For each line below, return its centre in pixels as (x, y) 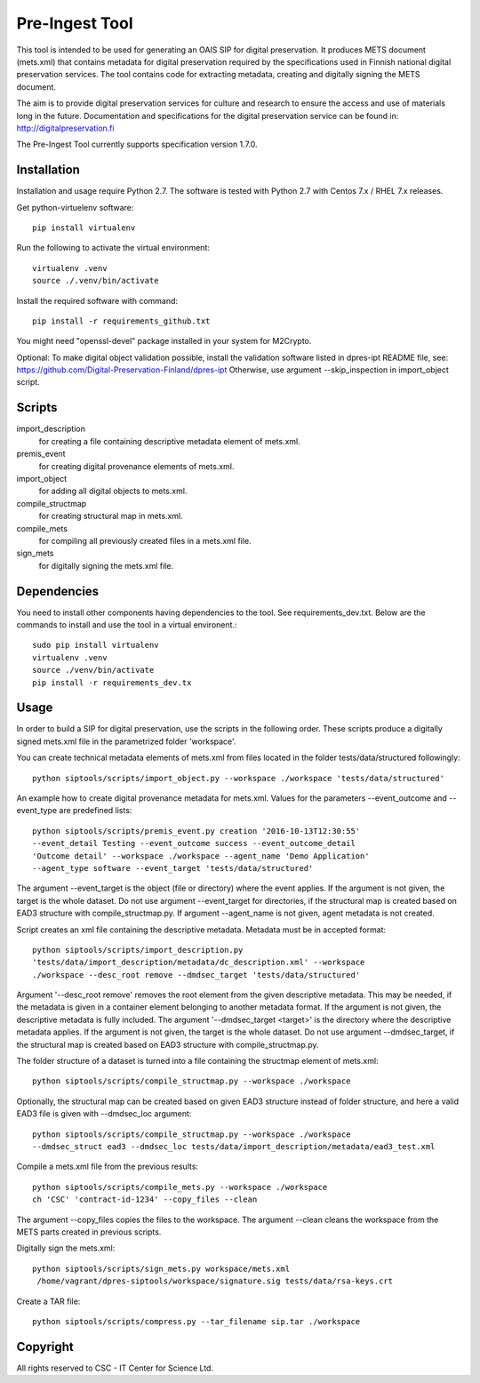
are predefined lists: (96, 811)
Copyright (45, 1347)
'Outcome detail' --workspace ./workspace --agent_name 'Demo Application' (201, 856)
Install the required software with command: (97, 300)
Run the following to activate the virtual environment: (113, 248)
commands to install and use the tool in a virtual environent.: (127, 624)
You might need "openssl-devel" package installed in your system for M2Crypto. (164, 341)
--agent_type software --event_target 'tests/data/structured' (173, 868)
